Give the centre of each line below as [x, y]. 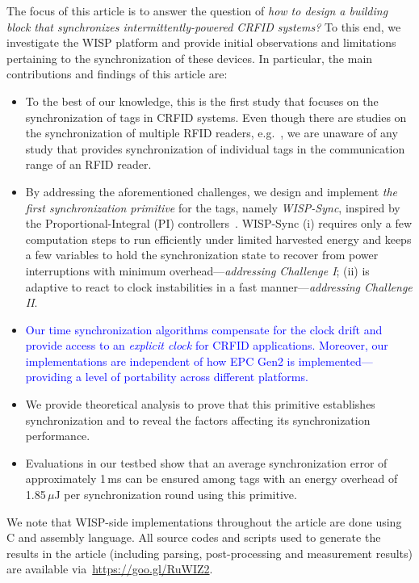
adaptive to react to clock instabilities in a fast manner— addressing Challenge [219, 286]
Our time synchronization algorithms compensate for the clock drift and [204, 329]
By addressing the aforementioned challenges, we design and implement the [211, 191]
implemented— [335, 361]
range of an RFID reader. [88, 164]
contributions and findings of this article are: [117, 74]
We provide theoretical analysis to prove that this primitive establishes [200, 404]
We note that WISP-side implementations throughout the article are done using [204, 521]
